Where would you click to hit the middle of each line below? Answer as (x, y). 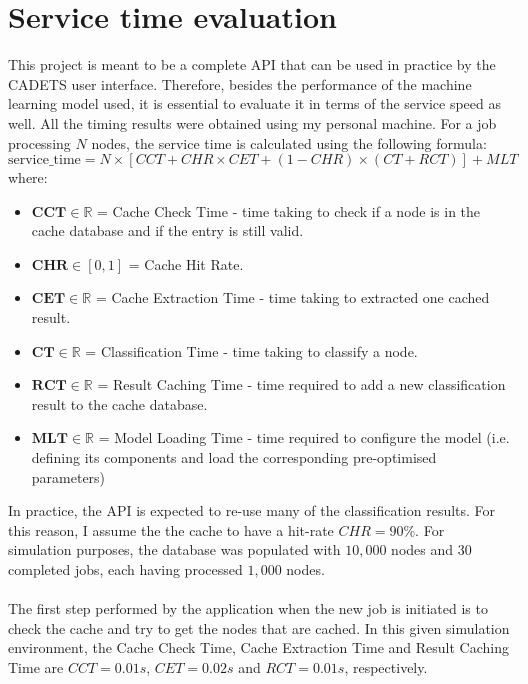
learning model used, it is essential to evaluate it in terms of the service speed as (254, 103)
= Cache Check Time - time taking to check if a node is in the (288, 210)
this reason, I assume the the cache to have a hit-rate (171, 529)
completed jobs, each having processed (125, 569)
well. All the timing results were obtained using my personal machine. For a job (252, 122)
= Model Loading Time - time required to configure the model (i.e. (304, 437)
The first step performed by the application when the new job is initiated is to (248, 608)
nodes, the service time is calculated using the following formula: (289, 142)
